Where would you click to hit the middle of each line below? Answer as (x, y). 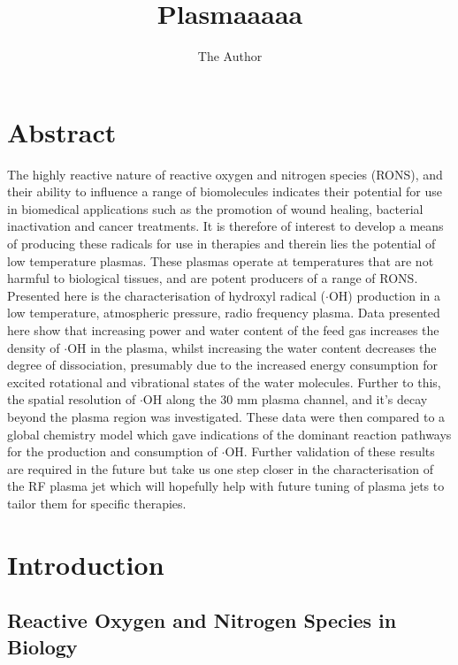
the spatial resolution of (72, 399)
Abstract (62, 131)
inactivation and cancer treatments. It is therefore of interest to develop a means (225, 226)
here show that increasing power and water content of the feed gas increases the (223, 330)
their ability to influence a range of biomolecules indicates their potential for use (225, 191)
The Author (230, 56)
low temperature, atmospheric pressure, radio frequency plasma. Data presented (224, 313)
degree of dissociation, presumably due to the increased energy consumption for (223, 365)
